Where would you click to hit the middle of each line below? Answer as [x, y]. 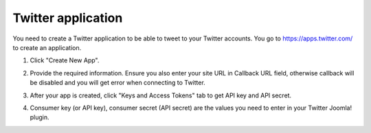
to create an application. [47, 47]
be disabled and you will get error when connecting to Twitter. [117, 83]
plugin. [40, 117]
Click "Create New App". [65, 60]
